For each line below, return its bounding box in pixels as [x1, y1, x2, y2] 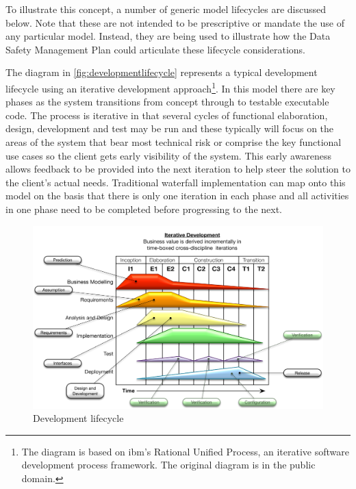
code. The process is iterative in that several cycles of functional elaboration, [5, 108, 328, 122]
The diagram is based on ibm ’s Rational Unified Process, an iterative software [21, 444, 349, 458]
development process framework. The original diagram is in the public [21, 457, 316, 472]
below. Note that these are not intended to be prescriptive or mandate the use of [5, 15, 345, 29]
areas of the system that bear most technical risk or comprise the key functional [5, 135, 342, 149]
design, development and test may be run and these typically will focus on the [5, 121, 334, 136]
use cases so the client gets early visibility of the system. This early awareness [5, 148, 332, 162]
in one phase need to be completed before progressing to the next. [5, 201, 282, 216]
